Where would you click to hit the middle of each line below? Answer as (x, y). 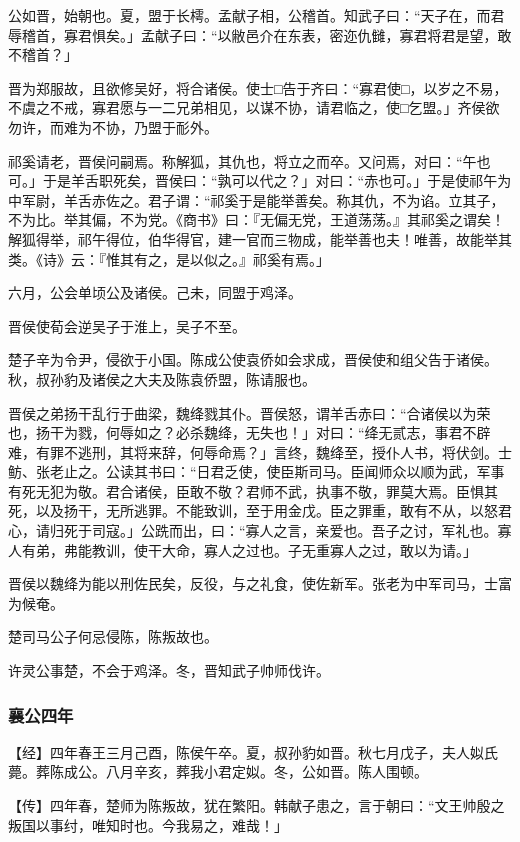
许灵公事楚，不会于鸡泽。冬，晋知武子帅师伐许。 (169, 670)
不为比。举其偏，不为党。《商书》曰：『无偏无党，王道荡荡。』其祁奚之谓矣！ (256, 219)
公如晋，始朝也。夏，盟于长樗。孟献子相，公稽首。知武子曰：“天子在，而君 (256, 15)
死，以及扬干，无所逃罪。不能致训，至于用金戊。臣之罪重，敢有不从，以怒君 (260, 510)
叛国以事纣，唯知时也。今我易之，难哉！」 (148, 824)
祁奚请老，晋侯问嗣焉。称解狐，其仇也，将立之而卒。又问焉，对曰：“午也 (249, 160)
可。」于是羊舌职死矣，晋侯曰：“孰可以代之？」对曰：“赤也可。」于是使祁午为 (260, 180)
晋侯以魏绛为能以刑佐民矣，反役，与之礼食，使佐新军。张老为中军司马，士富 (260, 583)
